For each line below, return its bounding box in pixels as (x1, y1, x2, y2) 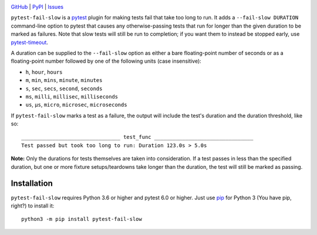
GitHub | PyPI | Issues (11, 4, 64, 10)
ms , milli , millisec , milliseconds (25, 93, 119, 100)
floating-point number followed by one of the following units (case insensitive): (11, 57, 202, 64)
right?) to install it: (11, 202, 55, 209)
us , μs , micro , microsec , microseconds (25, 101, 127, 108)
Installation (11, 179, 53, 189)
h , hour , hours (25, 68, 63, 76)
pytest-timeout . (11, 39, 48, 46)
